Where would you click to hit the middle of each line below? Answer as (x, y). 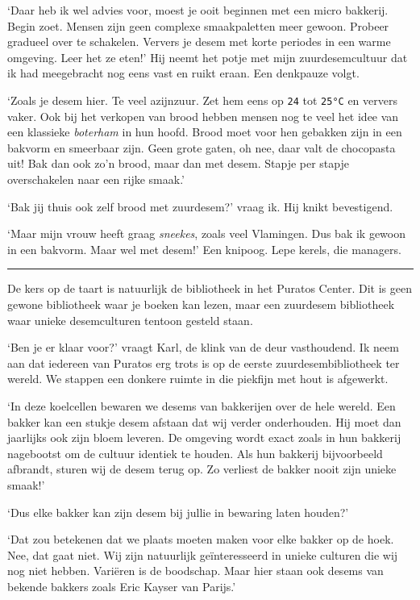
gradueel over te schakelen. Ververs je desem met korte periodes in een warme (199, 42)
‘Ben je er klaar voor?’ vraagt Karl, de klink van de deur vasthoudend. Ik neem (203, 347)
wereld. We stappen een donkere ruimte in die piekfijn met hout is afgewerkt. (198, 379)
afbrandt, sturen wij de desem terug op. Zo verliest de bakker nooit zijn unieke (202, 469)
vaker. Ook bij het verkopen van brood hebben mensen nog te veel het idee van (203, 116)
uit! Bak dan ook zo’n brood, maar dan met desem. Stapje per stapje (178, 163)
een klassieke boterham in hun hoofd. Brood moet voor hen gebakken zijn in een (205, 132)
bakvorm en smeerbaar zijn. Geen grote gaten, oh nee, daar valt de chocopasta (202, 147)
